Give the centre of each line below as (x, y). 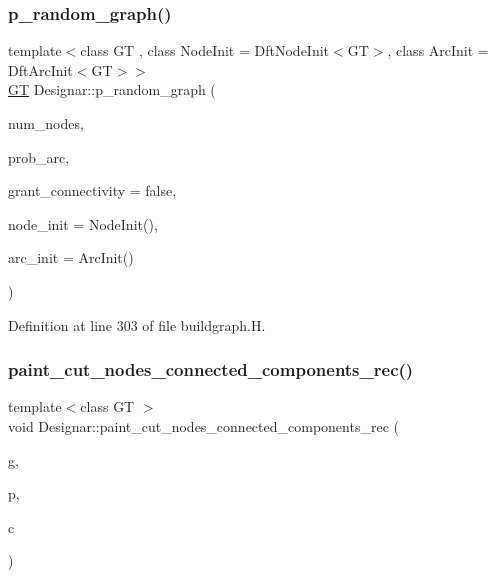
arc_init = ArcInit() (71, 257)
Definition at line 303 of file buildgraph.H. (137, 324)
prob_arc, (39, 156)
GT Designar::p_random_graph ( (112, 89)
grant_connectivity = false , (92, 190)
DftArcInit (40, 69)
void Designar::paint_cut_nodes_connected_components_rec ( (203, 425)
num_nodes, (46, 123)
